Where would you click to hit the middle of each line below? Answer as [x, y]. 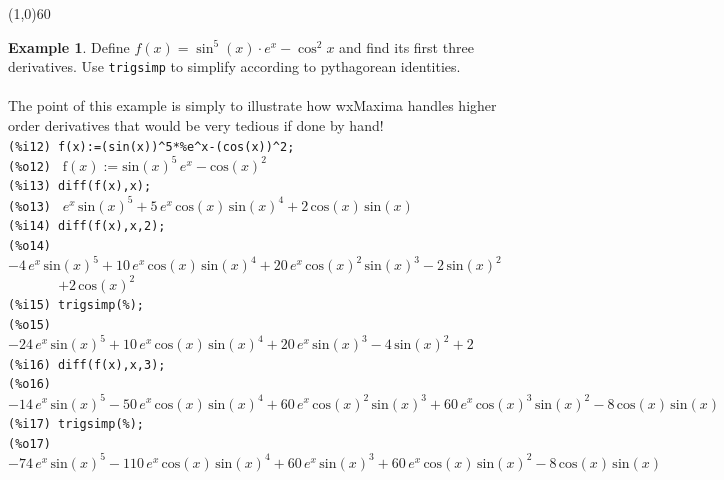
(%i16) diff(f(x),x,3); [87, 364]
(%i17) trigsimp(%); [76, 424]
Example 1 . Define [69, 46]
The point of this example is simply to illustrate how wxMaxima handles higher [252, 105]
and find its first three [406, 46]
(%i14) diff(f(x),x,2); [87, 226]
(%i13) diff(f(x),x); [80, 186]
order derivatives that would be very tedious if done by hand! [196, 125]
